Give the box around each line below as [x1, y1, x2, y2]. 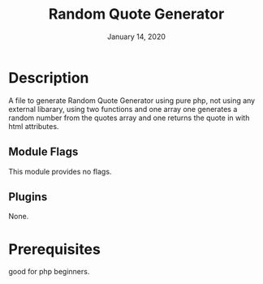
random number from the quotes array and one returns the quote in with [8, 113, 250, 123]
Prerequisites [8, 240, 101, 258]
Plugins [8, 190, 48, 204]
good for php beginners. [8, 267, 90, 277]
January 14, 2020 [106, 32, 166, 41]
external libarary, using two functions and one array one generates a [8, 104, 238, 114]
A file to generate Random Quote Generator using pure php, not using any [8, 95, 256, 105]
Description [8, 68, 89, 87]
